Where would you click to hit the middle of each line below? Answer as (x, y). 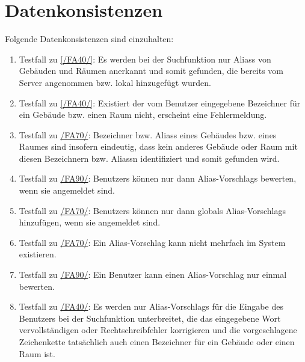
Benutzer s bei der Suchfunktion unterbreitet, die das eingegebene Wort (150, 318)
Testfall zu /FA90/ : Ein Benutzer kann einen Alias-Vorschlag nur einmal (153, 275)
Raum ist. (37, 353)
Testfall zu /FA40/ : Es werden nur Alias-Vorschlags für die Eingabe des (151, 306)
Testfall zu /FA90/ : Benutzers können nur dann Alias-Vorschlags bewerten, (158, 178)
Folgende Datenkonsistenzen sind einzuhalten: (89, 39)
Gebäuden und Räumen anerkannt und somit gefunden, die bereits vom (151, 71)
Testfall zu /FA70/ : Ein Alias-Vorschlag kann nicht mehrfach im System (152, 242)
